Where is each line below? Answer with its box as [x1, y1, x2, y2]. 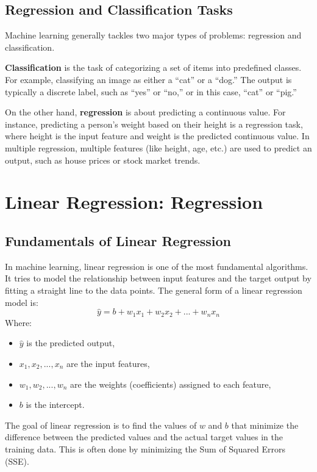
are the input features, [66, 357, 150, 369]
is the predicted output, [26, 336, 115, 349]
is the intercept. [26, 398, 85, 411]
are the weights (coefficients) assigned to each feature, [70, 377, 271, 390]
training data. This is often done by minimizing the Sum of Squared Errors [5, 442, 285, 455]
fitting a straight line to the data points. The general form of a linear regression [5, 283, 302, 296]
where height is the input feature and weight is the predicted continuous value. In [5, 129, 310, 142]
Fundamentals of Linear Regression [5, 231, 232, 250]
